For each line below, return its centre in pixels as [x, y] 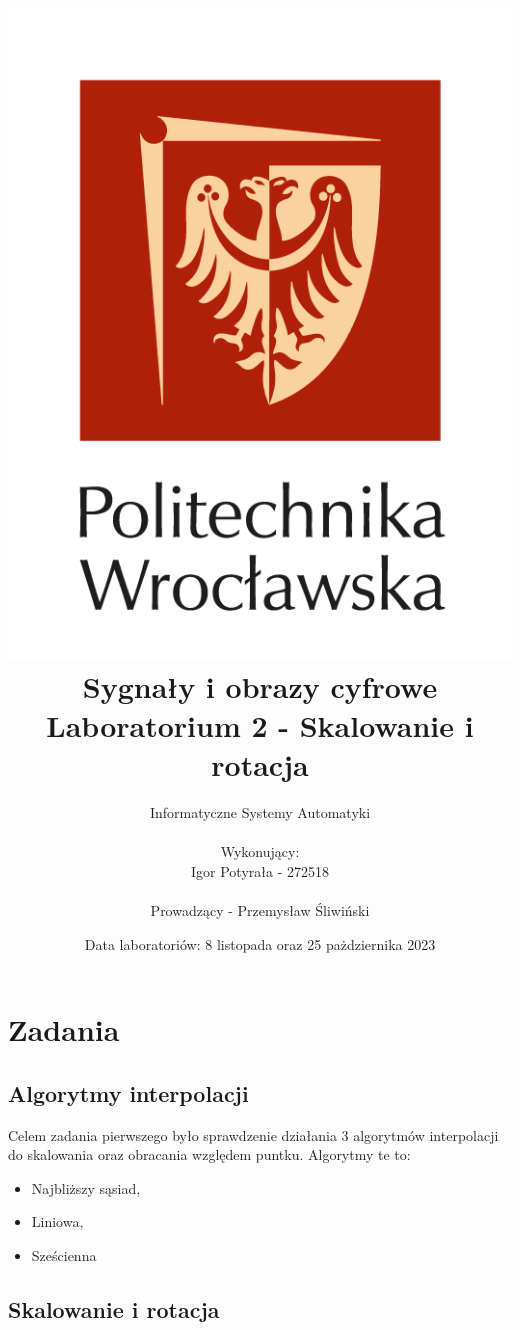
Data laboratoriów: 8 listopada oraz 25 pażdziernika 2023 [260, 943]
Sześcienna [64, 1255]
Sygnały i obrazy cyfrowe [260, 685]
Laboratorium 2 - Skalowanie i [260, 725]
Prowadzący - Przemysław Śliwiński [260, 910]
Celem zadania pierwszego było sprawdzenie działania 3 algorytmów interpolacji [253, 1134]
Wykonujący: [260, 851]
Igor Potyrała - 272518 [260, 870]
